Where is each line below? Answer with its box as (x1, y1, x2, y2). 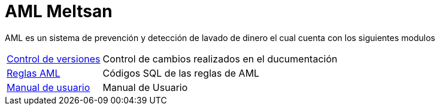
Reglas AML (7, 67, 60, 79)
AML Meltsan (5, 1, 113, 21)
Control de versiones (7, 52, 101, 65)
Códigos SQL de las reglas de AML (102, 67, 260, 79)
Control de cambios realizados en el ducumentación (102, 52, 338, 65)
